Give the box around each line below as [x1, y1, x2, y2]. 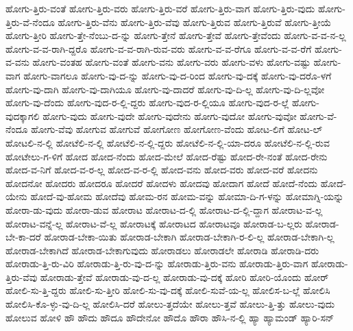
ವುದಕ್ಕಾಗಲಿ [5, 108, 40, 123]
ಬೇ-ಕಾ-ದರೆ [5, 230, 41, 244]
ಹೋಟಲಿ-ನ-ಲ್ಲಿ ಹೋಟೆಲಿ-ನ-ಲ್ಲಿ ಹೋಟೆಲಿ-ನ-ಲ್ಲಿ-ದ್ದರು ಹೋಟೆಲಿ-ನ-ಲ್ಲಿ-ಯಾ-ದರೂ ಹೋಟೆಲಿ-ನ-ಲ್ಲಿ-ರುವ [5, 135, 330, 149]
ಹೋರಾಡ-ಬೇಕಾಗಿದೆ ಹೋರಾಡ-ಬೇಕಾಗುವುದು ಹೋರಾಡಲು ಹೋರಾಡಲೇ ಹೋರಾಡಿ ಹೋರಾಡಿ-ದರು [5, 243, 319, 257]
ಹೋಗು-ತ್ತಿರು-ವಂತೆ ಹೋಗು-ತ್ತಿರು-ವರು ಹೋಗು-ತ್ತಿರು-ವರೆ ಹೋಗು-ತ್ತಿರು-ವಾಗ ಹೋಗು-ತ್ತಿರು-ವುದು [5, 1, 315, 15]
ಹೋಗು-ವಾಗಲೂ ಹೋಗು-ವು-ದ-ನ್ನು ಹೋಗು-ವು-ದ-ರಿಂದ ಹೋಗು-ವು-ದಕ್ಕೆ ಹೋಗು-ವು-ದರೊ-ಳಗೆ [23, 68, 332, 82]
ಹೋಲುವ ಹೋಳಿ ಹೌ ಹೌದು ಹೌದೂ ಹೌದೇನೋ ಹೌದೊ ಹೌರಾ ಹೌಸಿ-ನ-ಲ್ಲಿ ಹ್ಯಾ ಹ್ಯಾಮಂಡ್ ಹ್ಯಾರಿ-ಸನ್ [5, 310, 334, 324]
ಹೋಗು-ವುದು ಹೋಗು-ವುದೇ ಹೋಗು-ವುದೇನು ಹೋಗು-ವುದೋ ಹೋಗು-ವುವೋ [42, 108, 297, 123]
